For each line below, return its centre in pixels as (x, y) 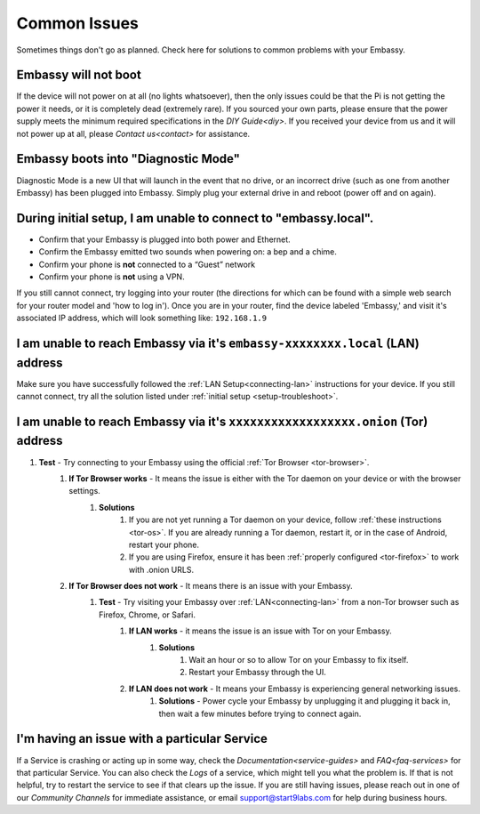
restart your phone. (164, 544)
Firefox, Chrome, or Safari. (147, 615)
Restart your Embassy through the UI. (257, 673)
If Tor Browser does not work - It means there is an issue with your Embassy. (211, 586)
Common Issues (78, 23)
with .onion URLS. (162, 569)
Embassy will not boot (79, 75)
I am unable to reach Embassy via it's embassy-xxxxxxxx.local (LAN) (218, 343)
